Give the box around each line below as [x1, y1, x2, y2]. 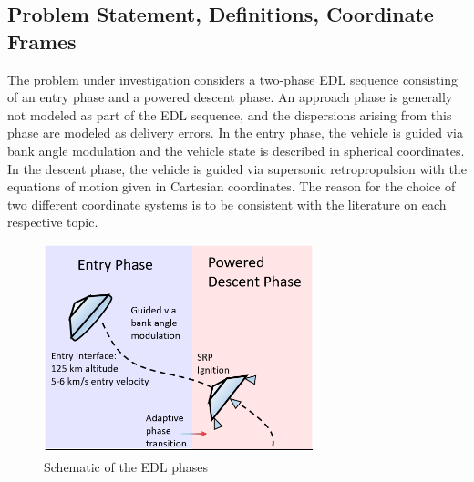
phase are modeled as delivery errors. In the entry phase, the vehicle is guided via [7, 123, 463, 142]
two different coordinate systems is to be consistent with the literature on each [7, 194, 447, 213]
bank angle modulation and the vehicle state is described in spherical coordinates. [7, 140, 465, 159]
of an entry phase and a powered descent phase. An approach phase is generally [7, 87, 453, 107]
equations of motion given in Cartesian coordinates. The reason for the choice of [7, 177, 456, 196]
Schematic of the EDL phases [44, 456, 208, 476]
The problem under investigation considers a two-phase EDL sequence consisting [7, 69, 458, 88]
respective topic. [7, 212, 98, 231]
